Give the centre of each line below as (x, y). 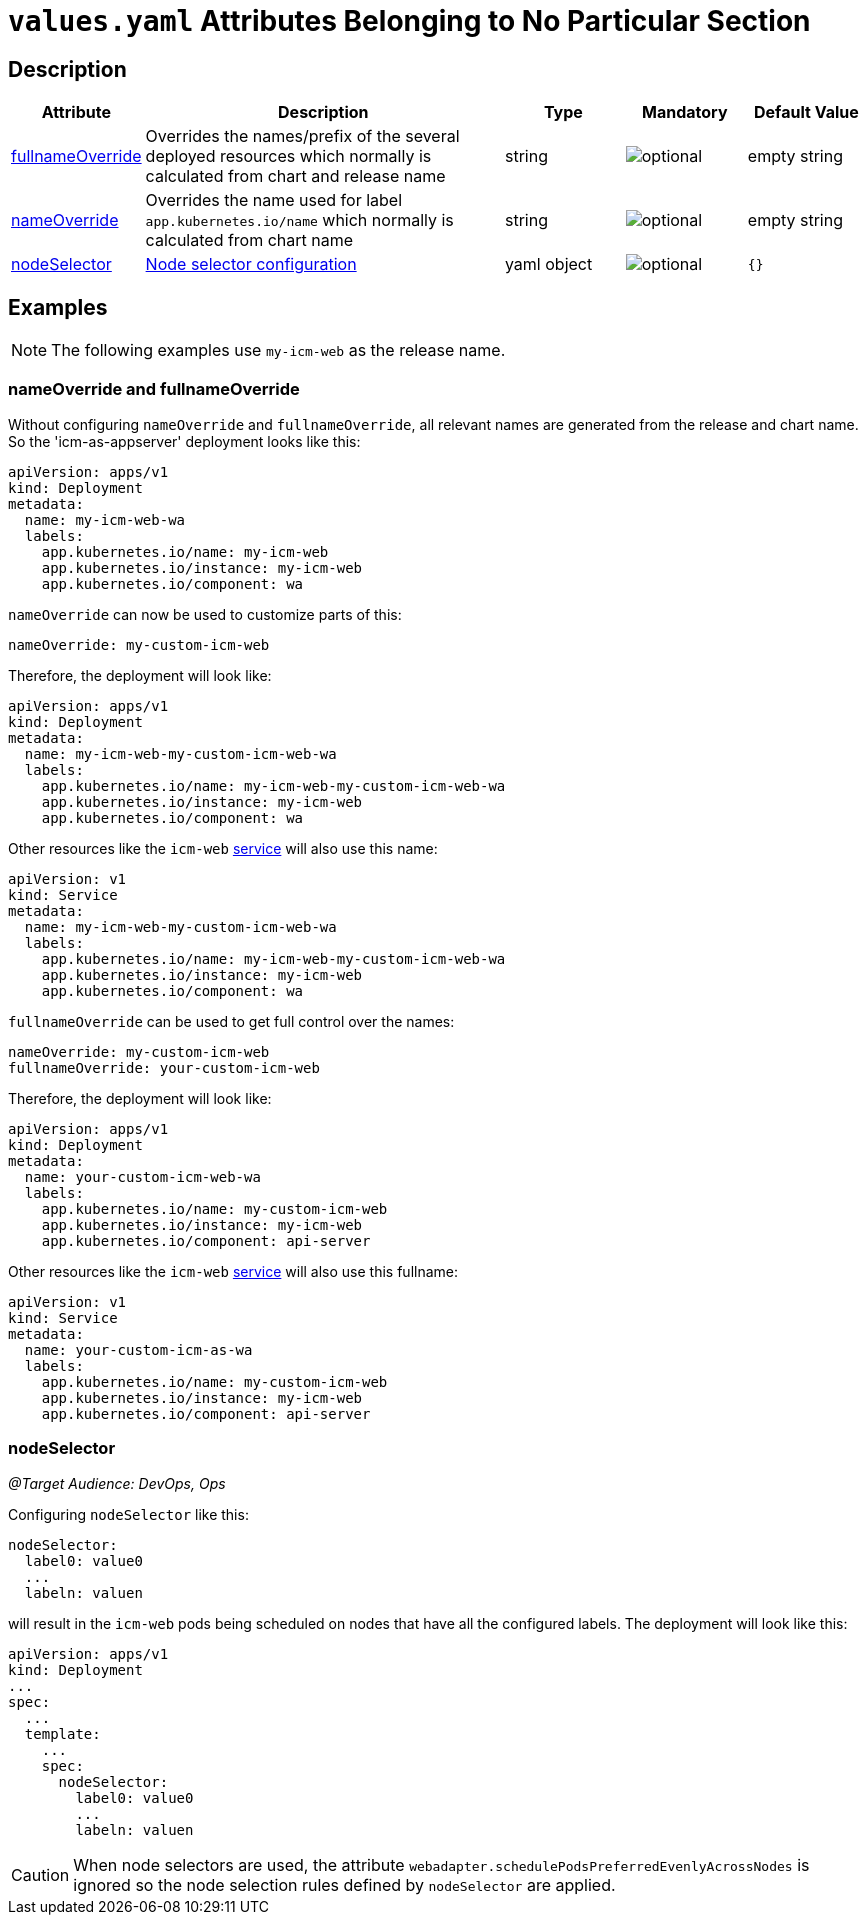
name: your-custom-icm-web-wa (142, 1176)
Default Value (806, 112)
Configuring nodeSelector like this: (128, 1514)
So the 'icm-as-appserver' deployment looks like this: (184, 441)
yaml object (548, 264)
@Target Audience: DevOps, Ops (117, 1483)
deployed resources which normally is (288, 156)
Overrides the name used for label (274, 200)
